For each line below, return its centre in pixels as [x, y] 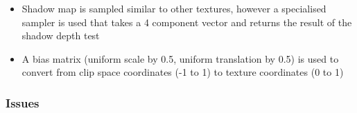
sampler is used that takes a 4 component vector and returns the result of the [187, 22]
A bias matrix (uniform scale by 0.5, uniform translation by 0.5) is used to [180, 58]
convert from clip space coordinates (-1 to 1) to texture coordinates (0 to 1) [183, 72]
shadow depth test [61, 35]
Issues [23, 102]
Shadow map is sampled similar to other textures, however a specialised [174, 8]
